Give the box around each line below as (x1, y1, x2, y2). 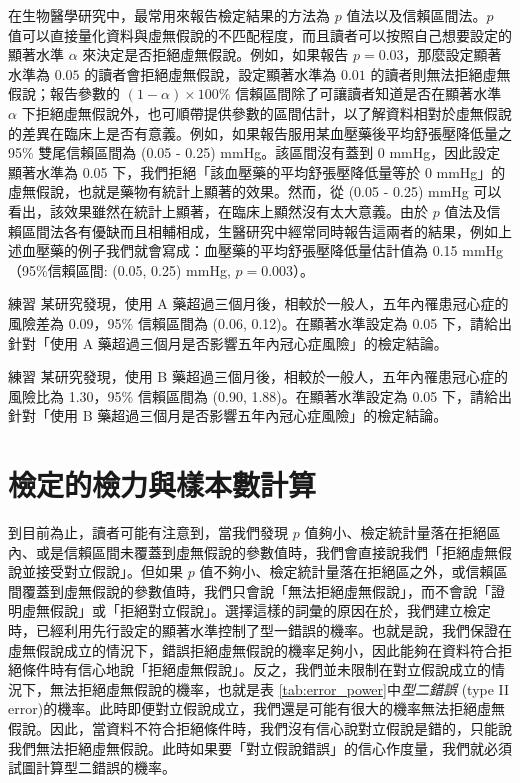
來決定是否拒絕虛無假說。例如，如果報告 (82, 44, 349, 65)
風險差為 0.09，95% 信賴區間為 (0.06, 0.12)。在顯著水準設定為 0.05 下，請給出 (8, 312, 512, 333)
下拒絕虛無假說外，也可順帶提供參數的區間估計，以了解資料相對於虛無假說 (21, 102, 512, 123)
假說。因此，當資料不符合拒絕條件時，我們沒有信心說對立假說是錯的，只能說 (8, 717, 512, 738)
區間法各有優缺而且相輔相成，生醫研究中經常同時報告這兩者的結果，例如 (21, 220, 498, 241)
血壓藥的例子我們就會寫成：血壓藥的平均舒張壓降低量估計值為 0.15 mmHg (21, 240, 504, 261)
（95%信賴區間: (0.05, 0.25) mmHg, (8, 259, 231, 280)
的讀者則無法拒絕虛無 (370, 63, 511, 84)
